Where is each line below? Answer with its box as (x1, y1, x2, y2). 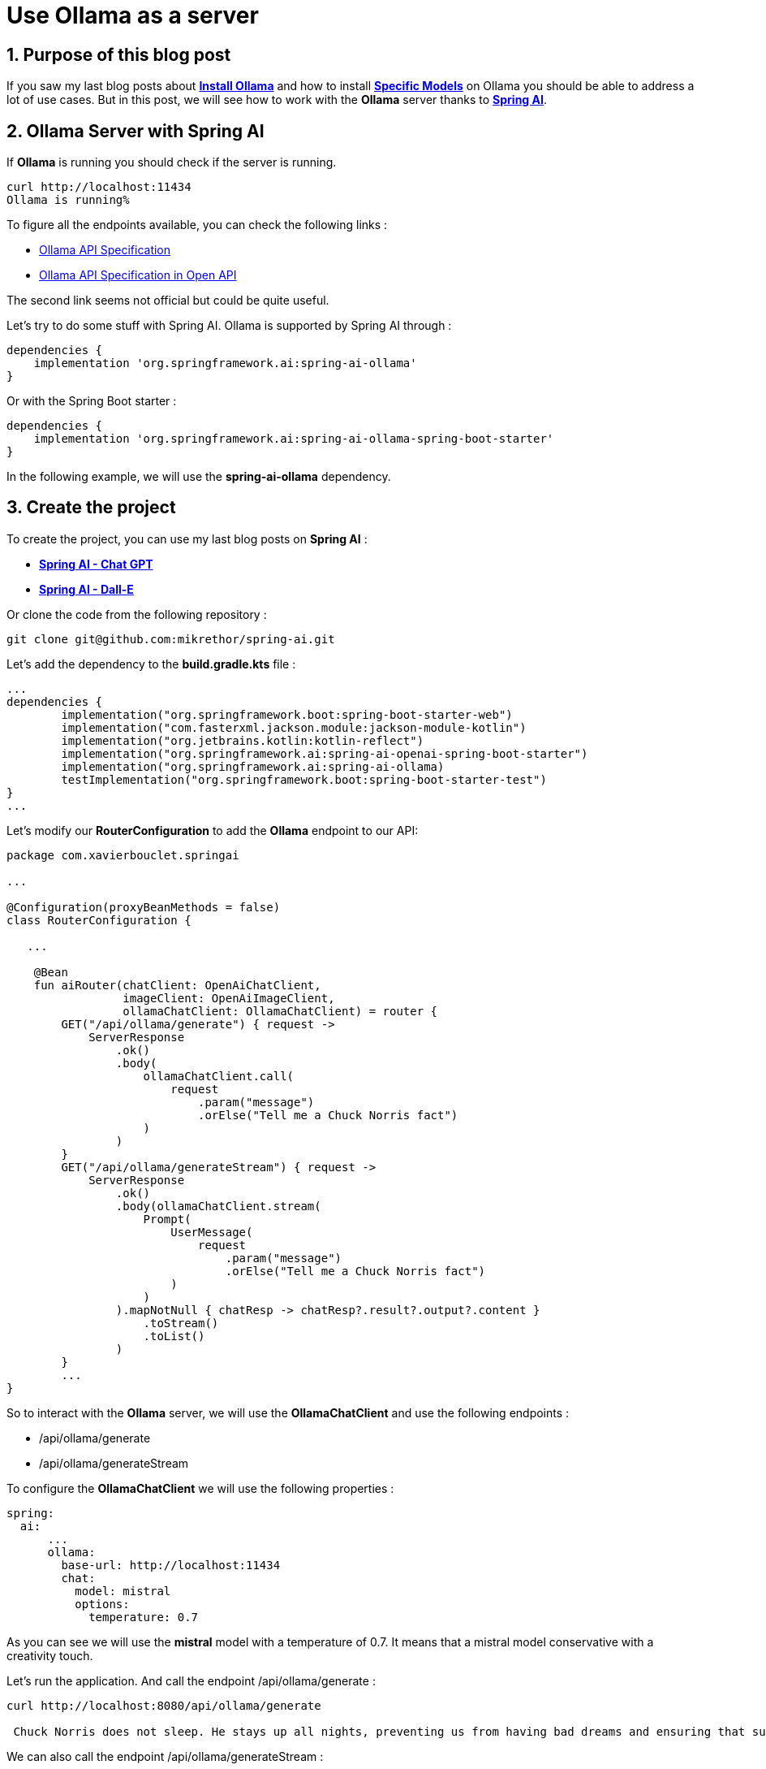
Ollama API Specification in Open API (39, 268, 237, 283)
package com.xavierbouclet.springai (6, 848, 239, 862)
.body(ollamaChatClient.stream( (115, 1199, 321, 1213)
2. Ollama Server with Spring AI (6, 120, 265, 141)
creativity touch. (6, 1648, 93, 1663)
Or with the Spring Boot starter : (6, 394, 177, 409)
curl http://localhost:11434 (6, 180, 191, 194)
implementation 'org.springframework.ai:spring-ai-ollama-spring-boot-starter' (33, 432, 554, 446)
